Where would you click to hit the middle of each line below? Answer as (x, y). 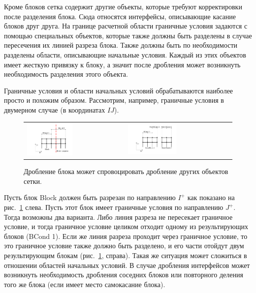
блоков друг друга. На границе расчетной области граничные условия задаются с (126, 26)
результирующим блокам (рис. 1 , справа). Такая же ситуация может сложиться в (126, 255)
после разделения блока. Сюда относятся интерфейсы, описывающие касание (120, 16)
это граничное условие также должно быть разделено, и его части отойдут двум (124, 246)
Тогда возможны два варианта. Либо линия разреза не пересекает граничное (118, 217)
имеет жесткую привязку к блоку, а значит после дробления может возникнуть (122, 64)
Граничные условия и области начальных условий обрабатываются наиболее (119, 90)
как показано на (211, 197)
